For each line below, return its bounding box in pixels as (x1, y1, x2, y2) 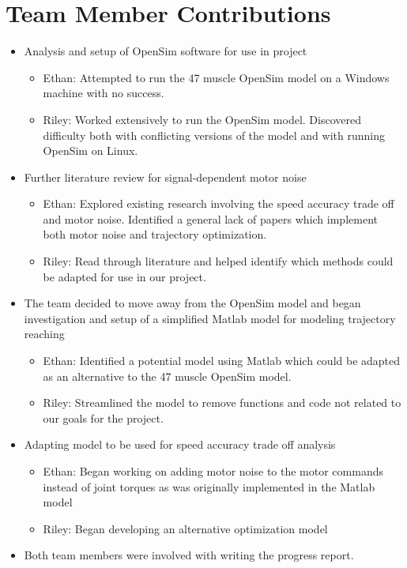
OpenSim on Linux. (43, 142, 138, 159)
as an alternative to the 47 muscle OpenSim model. (43, 367, 292, 384)
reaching (24, 325, 65, 342)
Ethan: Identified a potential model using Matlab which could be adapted (43, 352, 401, 369)
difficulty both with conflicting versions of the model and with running (43, 126, 385, 143)
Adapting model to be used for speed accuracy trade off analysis (24, 436, 336, 453)
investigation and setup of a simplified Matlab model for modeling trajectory (24, 310, 396, 326)
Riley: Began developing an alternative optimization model (43, 520, 328, 536)
